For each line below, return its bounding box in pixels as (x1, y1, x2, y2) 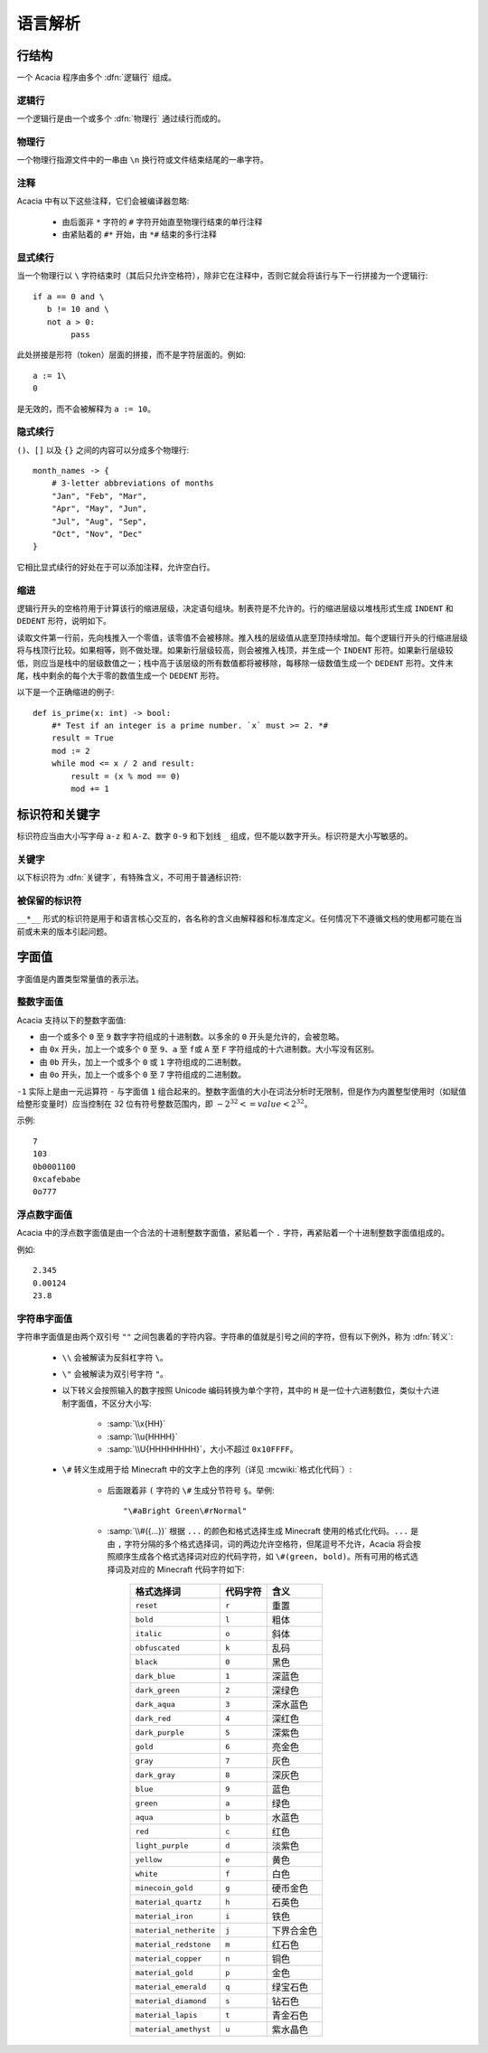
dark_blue (135, 1671, 176, 1681)
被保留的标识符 (16, 894, 82, 907)
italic (135, 1628, 163, 1638)
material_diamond (135, 1996, 207, 2006)
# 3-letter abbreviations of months (51, 478, 214, 488)
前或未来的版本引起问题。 (16, 926, 112, 937)
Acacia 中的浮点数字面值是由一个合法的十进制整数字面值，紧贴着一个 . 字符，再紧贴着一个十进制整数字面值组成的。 (16, 1228, 450, 1238)
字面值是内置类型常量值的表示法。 (16, 973, 144, 984)
